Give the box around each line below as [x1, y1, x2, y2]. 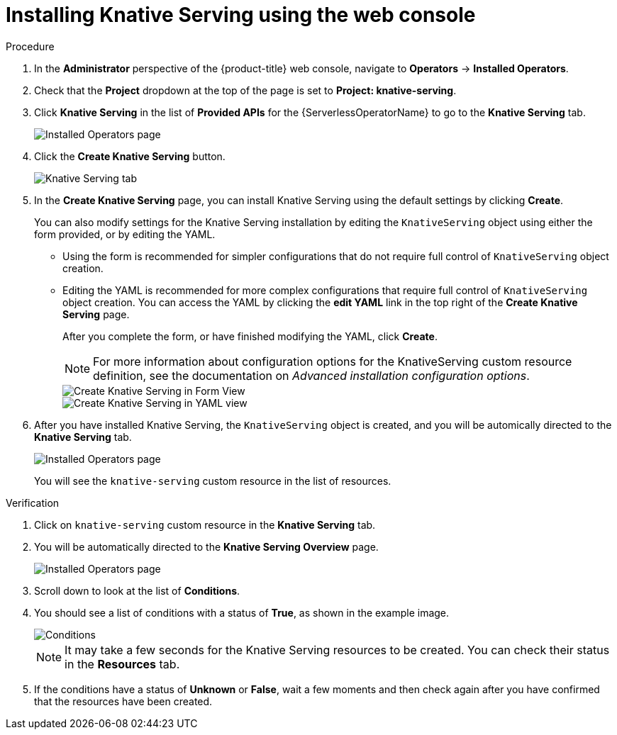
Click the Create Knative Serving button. [34, 150, 226, 162]
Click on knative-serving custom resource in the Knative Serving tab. [34, 518, 376, 531]
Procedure [6, 40, 55, 52]
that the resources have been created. [34, 695, 213, 707]
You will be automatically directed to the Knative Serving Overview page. [34, 540, 379, 553]
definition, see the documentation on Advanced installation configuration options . [93, 368, 530, 383]
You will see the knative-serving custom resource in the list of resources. [34, 474, 391, 487]
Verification [6, 496, 60, 509]
